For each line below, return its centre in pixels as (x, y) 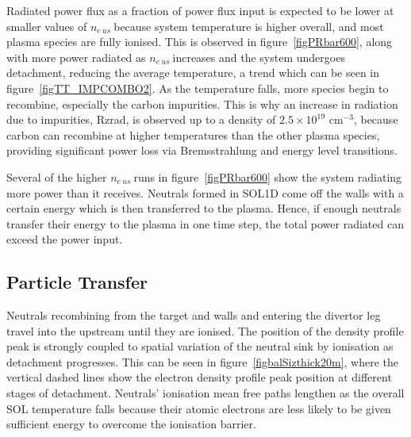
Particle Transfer (77, 282)
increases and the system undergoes (259, 57)
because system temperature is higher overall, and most (249, 26)
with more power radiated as (76, 57)
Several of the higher (57, 176)
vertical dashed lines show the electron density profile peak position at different (199, 377)
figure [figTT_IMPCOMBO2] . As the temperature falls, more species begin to (198, 88)
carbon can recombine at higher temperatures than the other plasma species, (193, 134)
